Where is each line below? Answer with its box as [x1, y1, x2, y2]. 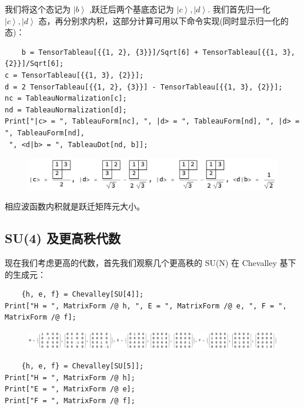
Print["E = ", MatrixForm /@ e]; [5, 385, 135, 394]
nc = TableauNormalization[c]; [5, 94, 127, 103]
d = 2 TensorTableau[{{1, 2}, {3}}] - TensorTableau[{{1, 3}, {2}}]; [5, 82, 283, 91]
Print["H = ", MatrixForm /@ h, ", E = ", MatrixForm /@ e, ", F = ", [5, 301, 287, 310]
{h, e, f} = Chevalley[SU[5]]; [21, 362, 144, 371]
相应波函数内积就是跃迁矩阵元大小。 [5, 200, 145, 212]
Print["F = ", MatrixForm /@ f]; [5, 396, 135, 405]
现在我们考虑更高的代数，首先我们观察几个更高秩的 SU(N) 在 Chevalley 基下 [5, 256, 296, 268]
